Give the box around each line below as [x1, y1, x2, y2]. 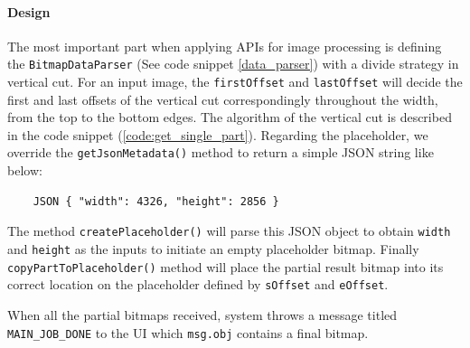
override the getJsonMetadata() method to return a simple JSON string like [7, 143, 434, 162]
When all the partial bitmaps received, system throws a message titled [7, 305, 398, 324]
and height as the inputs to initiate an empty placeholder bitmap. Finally [7, 239, 419, 258]
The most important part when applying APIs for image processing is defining [7, 36, 442, 55]
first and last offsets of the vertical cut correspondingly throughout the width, [7, 89, 438, 108]
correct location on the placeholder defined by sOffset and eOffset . [7, 275, 389, 294]
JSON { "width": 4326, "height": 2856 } [33, 194, 279, 208]
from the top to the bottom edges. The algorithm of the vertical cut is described [7, 108, 452, 127]
